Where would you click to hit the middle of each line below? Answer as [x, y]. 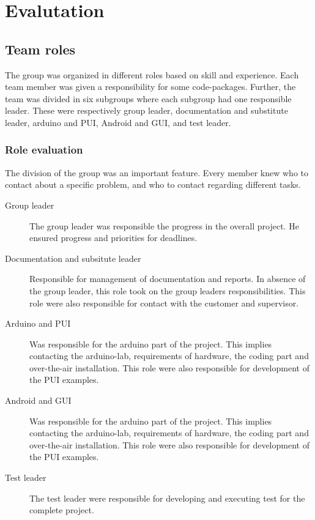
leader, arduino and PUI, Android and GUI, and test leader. [118, 122]
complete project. [62, 510]
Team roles [40, 49]
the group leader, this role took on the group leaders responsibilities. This [168, 290]
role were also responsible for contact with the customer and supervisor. [164, 303]
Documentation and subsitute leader [73, 258]
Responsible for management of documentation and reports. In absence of [168, 279]
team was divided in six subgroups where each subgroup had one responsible [148, 98]
